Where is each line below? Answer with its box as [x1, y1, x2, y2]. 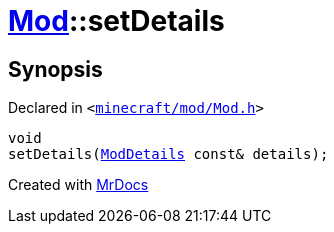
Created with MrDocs [8, 176, 149, 194]
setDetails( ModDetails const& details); [8, 146, 329, 163]
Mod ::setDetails [8, 4, 225, 38]
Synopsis [8, 56, 103, 82]
